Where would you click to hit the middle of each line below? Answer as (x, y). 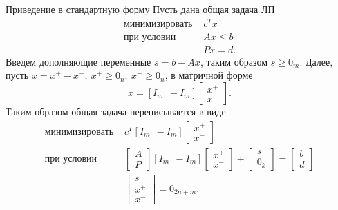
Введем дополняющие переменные (78, 61)
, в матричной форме (209, 75)
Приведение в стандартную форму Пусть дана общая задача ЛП (140, 9)
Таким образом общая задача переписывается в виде (116, 111)
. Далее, (316, 61)
